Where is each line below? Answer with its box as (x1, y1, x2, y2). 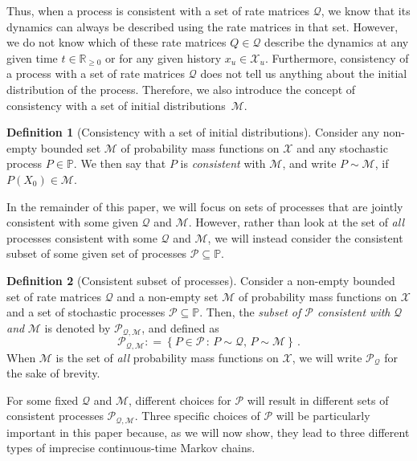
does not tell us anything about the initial (200, 65, 407, 82)
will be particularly (276, 407, 370, 424)
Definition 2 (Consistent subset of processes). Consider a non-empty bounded (6, 271, 395, 288)
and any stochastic (296, 139, 388, 156)
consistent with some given (6, 214, 138, 230)
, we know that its (321, 2, 411, 18)
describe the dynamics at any (264, 34, 409, 51)
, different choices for (129, 391, 231, 408)
